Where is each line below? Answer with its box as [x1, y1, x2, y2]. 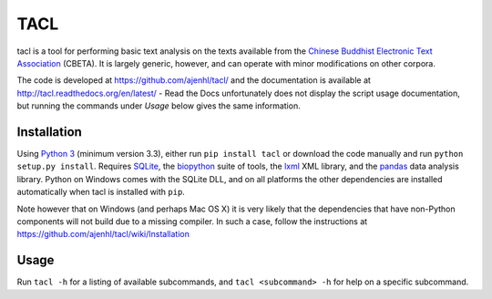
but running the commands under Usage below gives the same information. [16, 100, 301, 111]
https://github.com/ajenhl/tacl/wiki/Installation [16, 229, 190, 240]
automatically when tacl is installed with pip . [16, 187, 186, 198]
